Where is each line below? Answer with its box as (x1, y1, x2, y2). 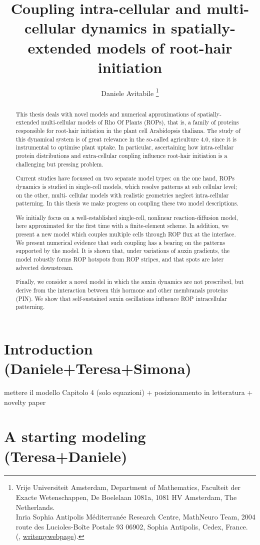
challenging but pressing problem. (15, 159, 103, 168)
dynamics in (81, 17, 166, 38)
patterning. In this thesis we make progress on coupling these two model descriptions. (15, 199, 238, 207)
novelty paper (4, 396, 46, 407)
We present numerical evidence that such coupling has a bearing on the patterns (15, 238, 225, 246)
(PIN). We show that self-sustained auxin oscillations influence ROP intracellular (15, 294, 227, 302)
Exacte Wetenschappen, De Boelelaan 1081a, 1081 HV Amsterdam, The (15, 492, 237, 502)
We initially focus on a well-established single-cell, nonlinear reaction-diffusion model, (15, 213, 238, 221)
